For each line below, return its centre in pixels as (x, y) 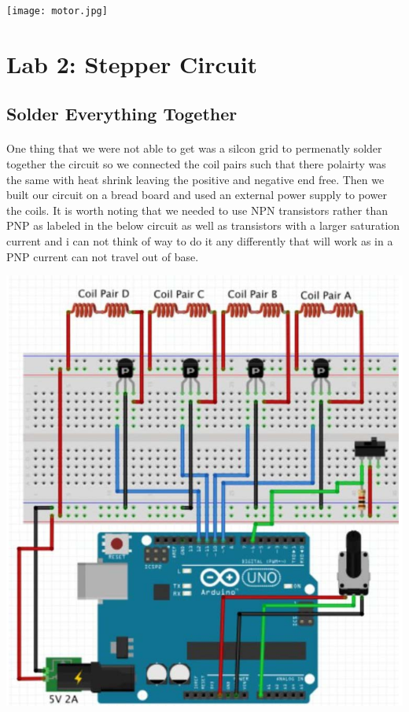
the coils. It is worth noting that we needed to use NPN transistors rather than (197, 210)
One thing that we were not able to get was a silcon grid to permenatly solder (194, 148)
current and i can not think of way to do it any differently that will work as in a (200, 240)
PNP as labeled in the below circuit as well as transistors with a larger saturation (203, 225)
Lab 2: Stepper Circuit (132, 63)
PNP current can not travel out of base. (103, 256)
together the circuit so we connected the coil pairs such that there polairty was (196, 164)
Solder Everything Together (122, 114)
